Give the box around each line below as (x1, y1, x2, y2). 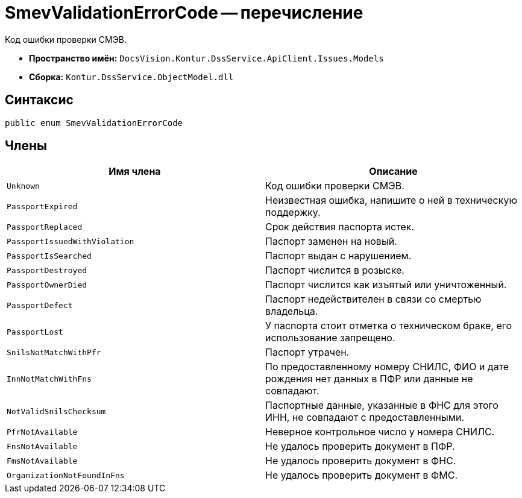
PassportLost (7, 327, 63, 336)
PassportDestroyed (7, 265, 87, 275)
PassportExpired (7, 201, 78, 211)
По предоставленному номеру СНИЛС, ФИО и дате (265, 361, 509, 373)
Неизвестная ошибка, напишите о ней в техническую (265, 194, 517, 207)
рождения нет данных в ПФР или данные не (265, 373, 473, 385)
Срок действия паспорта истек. (265, 221, 414, 233)
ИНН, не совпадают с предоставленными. (265, 411, 465, 424)
